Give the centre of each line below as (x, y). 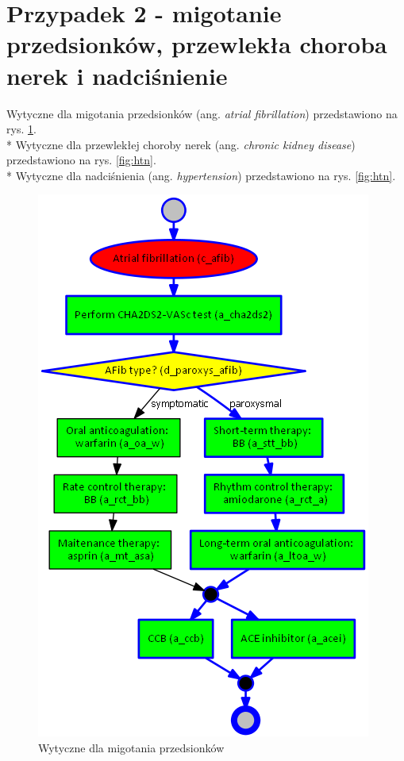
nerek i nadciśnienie (117, 75)
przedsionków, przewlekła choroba (197, 44)
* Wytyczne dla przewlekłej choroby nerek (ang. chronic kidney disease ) (181, 144)
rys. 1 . (21, 129)
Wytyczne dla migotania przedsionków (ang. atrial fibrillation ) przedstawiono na (202, 113)
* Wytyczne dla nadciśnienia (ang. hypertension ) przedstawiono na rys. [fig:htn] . (201, 175)
